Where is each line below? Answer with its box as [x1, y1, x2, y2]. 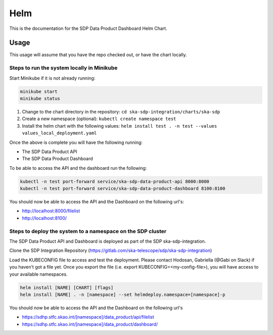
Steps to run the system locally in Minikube [9, 64, 118, 71]
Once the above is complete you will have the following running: [9, 139, 143, 145]
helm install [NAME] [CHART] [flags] [20, 284, 114, 290]
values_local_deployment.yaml [22, 130, 97, 136]
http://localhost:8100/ [22, 215, 67, 221]
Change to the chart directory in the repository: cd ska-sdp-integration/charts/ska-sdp [22, 108, 220, 115]
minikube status [20, 95, 61, 101]
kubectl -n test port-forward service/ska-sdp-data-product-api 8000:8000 [20, 178, 210, 184]
